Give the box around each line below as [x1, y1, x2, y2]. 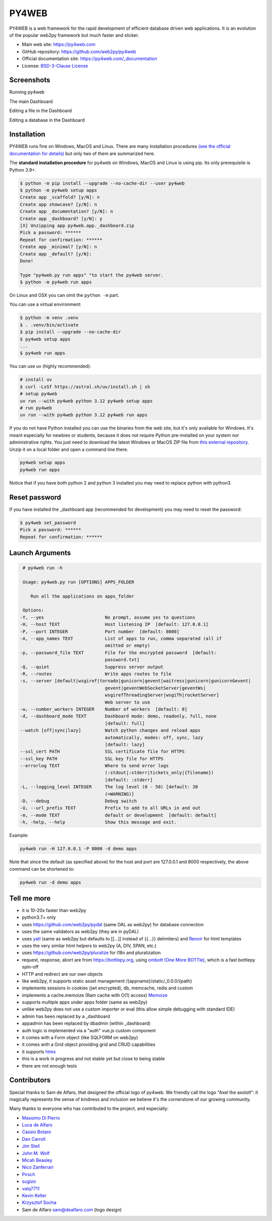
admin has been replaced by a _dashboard [22, 1013, 110, 1019]
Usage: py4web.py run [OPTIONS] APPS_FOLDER [23, 579, 134, 585]
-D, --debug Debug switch [20, 798, 137, 804]
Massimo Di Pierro [22, 1114, 60, 1121]
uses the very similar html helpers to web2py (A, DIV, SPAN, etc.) [22, 942, 157, 948]
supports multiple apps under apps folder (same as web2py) [22, 999, 148, 1005]
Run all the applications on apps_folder [30, 593, 134, 599]
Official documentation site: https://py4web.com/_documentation [22, 56, 157, 62]
